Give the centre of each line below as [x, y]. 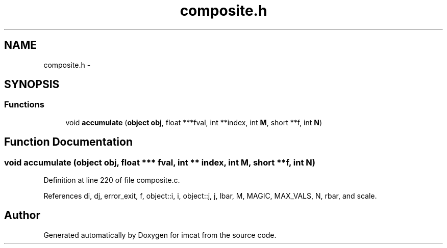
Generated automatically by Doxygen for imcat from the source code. [160, 235]
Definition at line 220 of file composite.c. [112, 180]
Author [22, 215]
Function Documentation [68, 142]
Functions [24, 105]
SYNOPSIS [32, 85]
